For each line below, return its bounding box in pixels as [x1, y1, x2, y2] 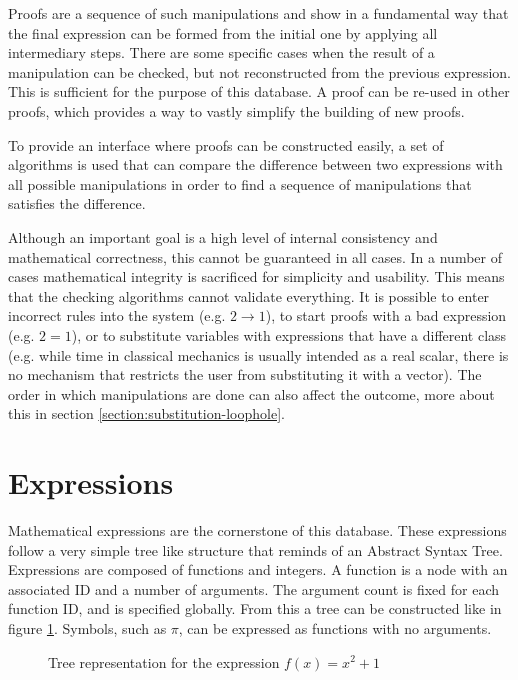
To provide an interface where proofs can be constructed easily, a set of [8, 134, 444, 155]
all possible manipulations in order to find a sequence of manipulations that [8, 173, 472, 194]
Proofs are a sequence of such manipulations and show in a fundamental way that [8, 3, 509, 23]
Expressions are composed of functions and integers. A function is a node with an [8, 559, 508, 580]
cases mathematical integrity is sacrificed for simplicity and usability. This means [8, 266, 505, 287]
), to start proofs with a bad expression [265, 305, 507, 326]
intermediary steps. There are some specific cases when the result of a [8, 42, 435, 63]
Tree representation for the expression [48, 651, 280, 672]
